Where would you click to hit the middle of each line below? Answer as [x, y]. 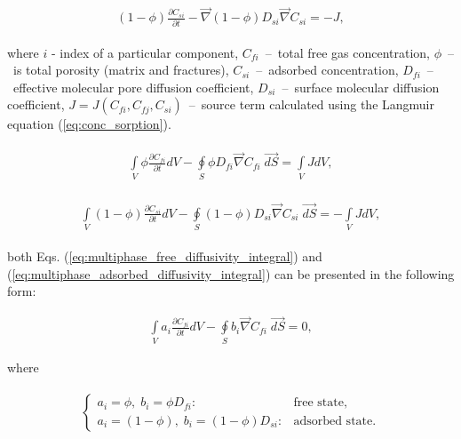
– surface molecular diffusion [361, 87]
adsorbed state [333, 421]
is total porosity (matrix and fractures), [121, 70]
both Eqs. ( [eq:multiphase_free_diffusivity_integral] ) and [165, 256]
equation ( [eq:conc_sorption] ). [89, 124]
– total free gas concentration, [348, 52]
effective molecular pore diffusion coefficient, [133, 87]
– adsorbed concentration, [327, 70]
